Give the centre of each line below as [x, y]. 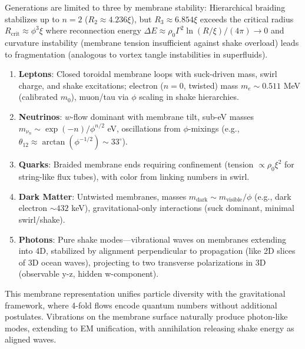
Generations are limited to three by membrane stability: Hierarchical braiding [145, 7]
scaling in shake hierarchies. [189, 97]
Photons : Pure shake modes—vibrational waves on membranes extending [152, 239]
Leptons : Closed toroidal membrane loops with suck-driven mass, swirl [148, 74]
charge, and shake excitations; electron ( [91, 85]
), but [141, 19]
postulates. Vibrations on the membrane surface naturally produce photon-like [146, 316]
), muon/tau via [100, 97]
